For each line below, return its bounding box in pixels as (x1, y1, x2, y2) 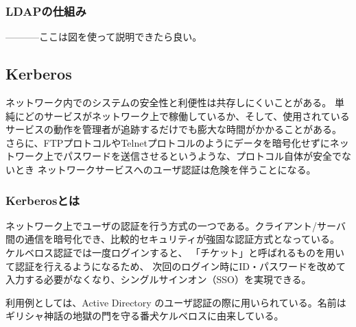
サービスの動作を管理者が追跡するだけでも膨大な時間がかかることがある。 (5, 122, 342, 136)
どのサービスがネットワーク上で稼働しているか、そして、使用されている (24, 108, 350, 123)
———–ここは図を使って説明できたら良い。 (5, 29, 202, 44)
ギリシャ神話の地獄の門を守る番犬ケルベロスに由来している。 (5, 308, 284, 323)
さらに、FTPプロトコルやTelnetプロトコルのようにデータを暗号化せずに (5, 135, 330, 149)
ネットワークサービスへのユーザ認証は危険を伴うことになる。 (37, 162, 316, 176)
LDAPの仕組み (5, 2, 86, 19)
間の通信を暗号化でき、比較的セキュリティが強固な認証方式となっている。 (5, 232, 340, 246)
